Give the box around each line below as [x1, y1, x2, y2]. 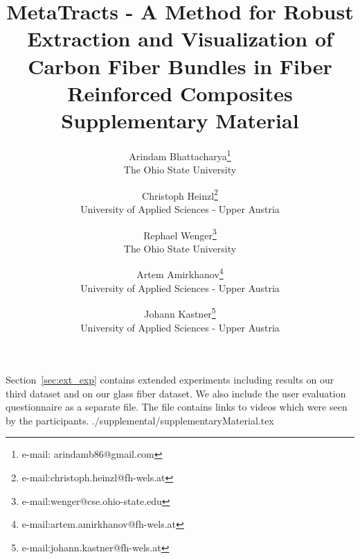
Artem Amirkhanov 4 [136, 265, 224, 282]
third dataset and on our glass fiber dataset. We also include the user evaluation [6, 386, 346, 400]
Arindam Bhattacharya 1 [129, 146, 231, 163]
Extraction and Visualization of [27, 24, 333, 53]
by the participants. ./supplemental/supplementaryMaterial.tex [6, 413, 274, 427]
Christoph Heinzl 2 [142, 186, 218, 203]
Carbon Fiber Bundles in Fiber [28, 51, 332, 80]
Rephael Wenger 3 [143, 225, 217, 242]
